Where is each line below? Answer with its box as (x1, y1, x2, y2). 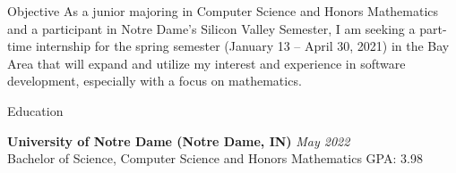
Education (7, 101, 64, 119)
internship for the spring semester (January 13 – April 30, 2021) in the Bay (35, 37, 450, 55)
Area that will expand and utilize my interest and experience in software (7, 54, 406, 72)
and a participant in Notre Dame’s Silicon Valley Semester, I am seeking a (7, 19, 416, 37)
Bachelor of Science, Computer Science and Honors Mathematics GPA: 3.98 (7, 149, 423, 168)
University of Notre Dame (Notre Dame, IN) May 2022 (7, 131, 350, 150)
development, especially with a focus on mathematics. (7, 71, 302, 90)
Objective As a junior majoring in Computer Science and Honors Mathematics (7, 2, 439, 20)
